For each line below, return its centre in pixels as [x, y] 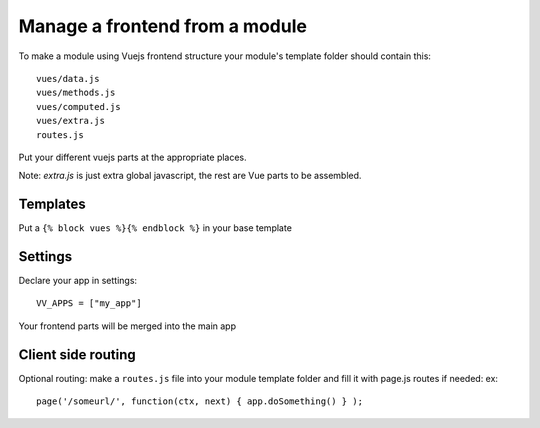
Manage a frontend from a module [162, 26]
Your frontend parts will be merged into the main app [127, 326]
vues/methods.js [76, 93]
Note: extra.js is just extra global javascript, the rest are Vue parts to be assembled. [190, 176]
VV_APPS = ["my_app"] [89, 303]
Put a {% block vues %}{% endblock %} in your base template [155, 228]
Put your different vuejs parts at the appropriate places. [132, 157]
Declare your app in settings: [78, 281]
